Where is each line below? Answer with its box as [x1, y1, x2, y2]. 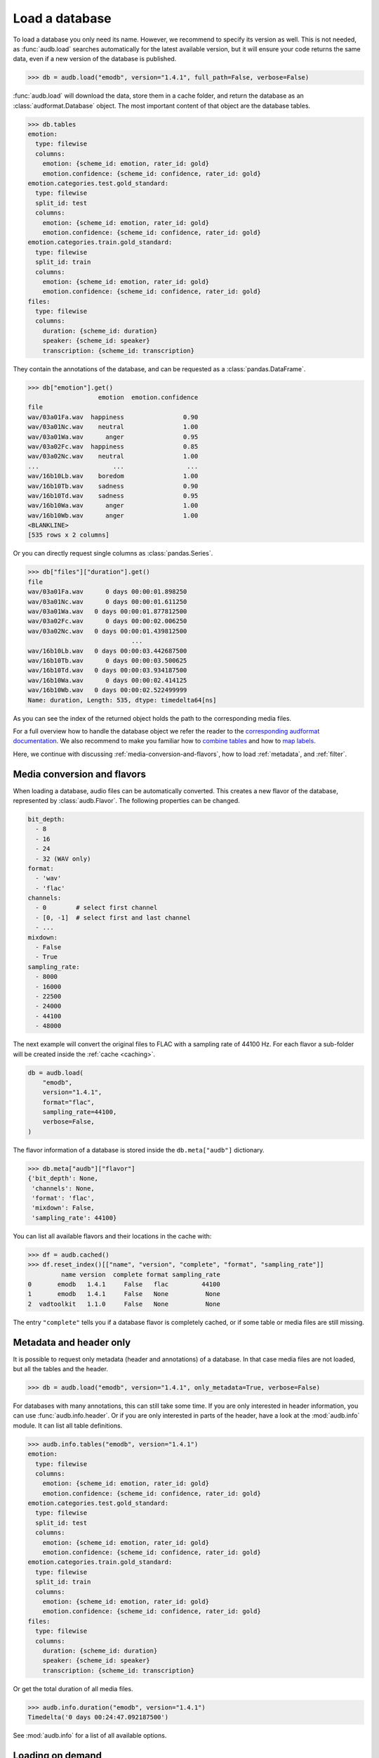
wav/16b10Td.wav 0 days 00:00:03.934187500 [27, 667, 187, 674]
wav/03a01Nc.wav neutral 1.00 [27, 423, 199, 431]
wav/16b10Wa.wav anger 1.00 [27, 501, 199, 510]
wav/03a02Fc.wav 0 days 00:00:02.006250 [27, 617, 187, 625]
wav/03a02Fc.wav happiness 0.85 [27, 442, 199, 450]
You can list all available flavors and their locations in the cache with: [13, 1231, 212, 1240]
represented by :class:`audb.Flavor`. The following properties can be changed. [13, 796, 240, 804]
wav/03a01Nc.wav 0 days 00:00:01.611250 [27, 598, 187, 605]
